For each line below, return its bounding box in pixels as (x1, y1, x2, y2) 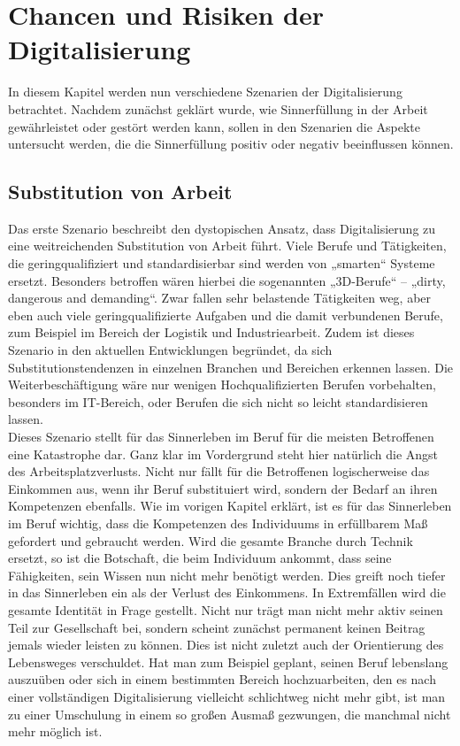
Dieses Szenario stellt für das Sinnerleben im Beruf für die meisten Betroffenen (8, 427, 434, 446)
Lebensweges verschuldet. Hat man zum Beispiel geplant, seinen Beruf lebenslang (8, 652, 448, 671)
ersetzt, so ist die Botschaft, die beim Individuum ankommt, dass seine (8, 549, 392, 567)
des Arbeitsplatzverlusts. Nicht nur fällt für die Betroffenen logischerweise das (8, 462, 430, 481)
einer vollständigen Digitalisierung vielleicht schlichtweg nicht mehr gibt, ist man (8, 687, 446, 705)
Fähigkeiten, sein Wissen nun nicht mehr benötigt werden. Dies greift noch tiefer (8, 565, 446, 584)
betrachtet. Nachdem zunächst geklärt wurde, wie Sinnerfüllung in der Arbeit (8, 99, 428, 118)
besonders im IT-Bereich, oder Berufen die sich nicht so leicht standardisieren (8, 392, 428, 411)
